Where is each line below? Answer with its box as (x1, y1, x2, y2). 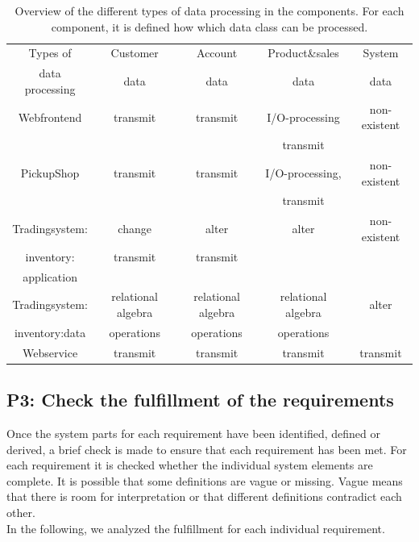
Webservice (23, 344, 78, 361)
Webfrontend (18, 108, 82, 125)
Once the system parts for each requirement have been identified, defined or (6, 424, 380, 441)
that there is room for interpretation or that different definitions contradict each (6, 488, 402, 505)
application (23, 268, 77, 285)
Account (197, 44, 238, 61)
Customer (110, 44, 159, 61)
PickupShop (20, 164, 80, 181)
